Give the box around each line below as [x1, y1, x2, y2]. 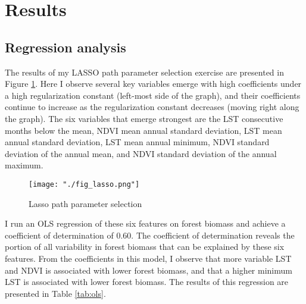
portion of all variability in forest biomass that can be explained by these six [5, 240, 285, 253]
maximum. [5, 159, 43, 171]
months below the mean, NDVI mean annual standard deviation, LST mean [5, 124, 282, 136]
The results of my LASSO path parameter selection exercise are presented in [5, 65, 284, 78]
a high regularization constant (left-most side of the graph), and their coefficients [5, 89, 301, 101]
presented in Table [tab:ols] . [5, 287, 106, 299]
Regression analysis [5, 37, 126, 56]
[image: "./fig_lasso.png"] [29, 180, 140, 189]
